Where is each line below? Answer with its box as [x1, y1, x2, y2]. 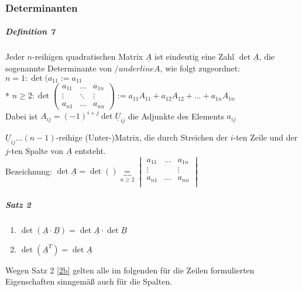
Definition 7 [5, 25, 56, 37]
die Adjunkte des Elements [128, 109, 224, 122]
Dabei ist [5, 109, 38, 122]
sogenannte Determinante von [5, 62, 112, 74]
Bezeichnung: [5, 165, 52, 177]
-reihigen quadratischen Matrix [32, 50, 143, 63]
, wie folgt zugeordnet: [160, 62, 241, 74]
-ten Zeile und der [233, 131, 298, 143]
